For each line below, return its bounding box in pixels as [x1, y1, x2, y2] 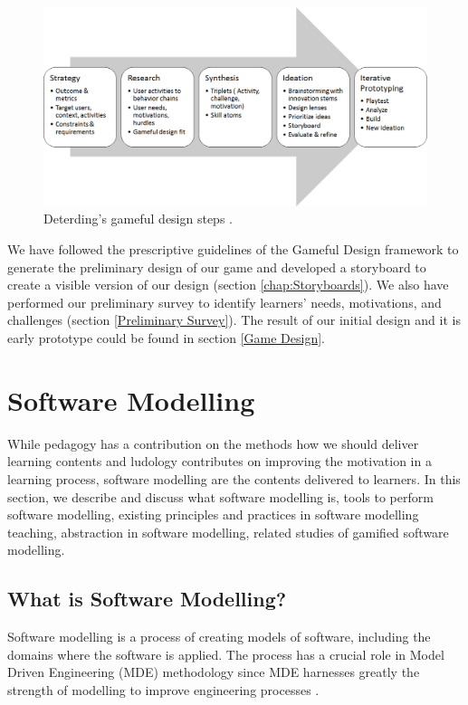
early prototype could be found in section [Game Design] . [7, 329, 325, 348]
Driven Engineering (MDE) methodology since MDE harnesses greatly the [7, 662, 420, 681]
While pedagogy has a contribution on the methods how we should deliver [7, 433, 419, 453]
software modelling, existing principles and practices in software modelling [7, 505, 419, 524]
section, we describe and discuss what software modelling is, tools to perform [7, 487, 434, 506]
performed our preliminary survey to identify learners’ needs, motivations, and [7, 292, 442, 311]
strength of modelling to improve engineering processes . [7, 680, 320, 699]
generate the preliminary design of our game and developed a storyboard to [7, 257, 426, 276]
